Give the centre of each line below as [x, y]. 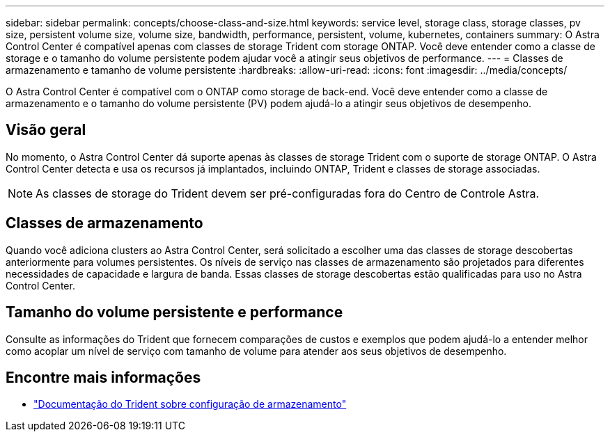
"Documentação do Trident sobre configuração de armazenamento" [190, 404]
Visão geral [46, 130]
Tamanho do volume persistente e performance [174, 312]
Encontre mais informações [103, 377]
